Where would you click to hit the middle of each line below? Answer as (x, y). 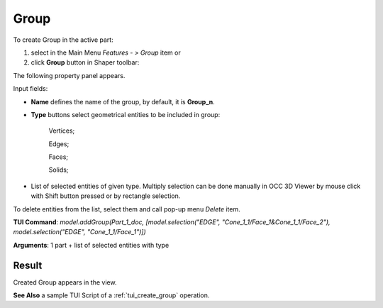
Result (28, 265)
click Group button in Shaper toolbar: (85, 62)
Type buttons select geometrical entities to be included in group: (126, 114)
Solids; (59, 170)
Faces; (59, 157)
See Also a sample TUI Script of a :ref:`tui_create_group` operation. (111, 295)
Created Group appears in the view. (65, 282)
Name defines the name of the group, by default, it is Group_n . (123, 101)
